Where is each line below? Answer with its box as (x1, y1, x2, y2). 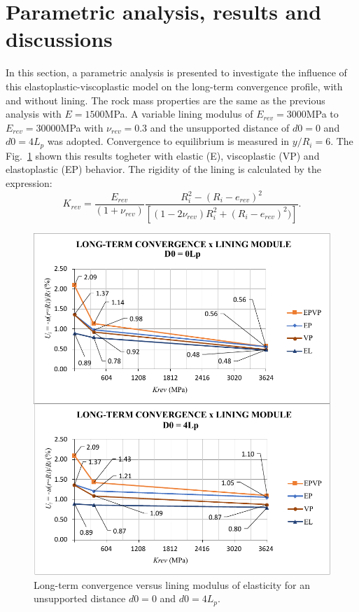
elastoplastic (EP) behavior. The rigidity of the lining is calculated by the (6, 162, 322, 176)
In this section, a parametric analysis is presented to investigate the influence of (6, 65, 347, 80)
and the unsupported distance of (150, 120, 290, 134)
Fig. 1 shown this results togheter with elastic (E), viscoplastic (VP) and (6, 148, 320, 162)
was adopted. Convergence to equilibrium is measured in (47, 134, 290, 148)
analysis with (6, 106, 62, 121)
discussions (6, 25, 113, 53)
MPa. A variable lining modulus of (104, 106, 253, 121)
